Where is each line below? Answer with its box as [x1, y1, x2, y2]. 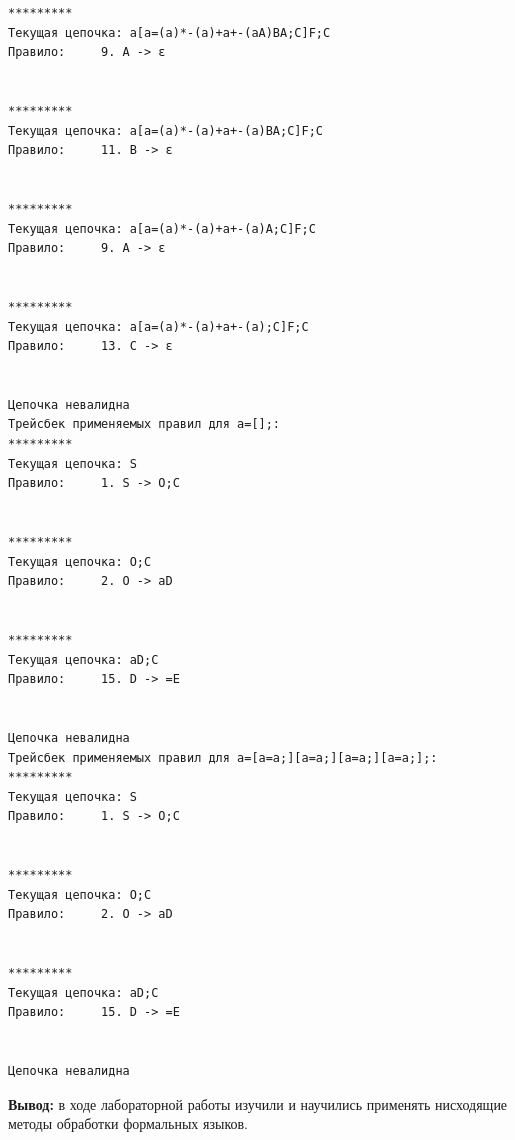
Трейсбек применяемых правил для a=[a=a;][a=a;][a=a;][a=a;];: [8, 750, 438, 765]
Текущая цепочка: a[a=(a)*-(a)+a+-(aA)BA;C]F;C [8, 25, 331, 40]
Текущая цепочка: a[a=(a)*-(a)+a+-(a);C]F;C [8, 319, 309, 334]
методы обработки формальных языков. [8, 1113, 249, 1134]
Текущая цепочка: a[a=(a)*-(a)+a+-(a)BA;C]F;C [8, 123, 323, 138]
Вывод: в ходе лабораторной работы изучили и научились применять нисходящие [8, 1093, 508, 1114]
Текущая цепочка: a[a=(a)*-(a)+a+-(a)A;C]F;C [8, 221, 316, 236]
